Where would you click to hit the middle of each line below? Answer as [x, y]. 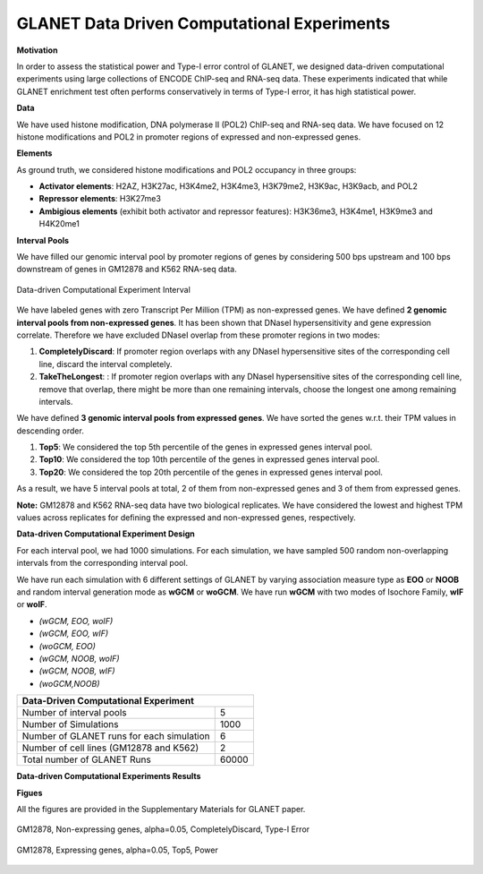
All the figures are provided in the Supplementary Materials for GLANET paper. [161, 809]
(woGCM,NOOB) [69, 683]
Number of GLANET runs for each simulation [116, 736]
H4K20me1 [59, 224]
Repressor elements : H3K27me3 [100, 199]
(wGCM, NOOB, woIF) [79, 658]
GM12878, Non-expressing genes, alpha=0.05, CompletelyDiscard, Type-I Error [163, 829]
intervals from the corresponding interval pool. [102, 563]
